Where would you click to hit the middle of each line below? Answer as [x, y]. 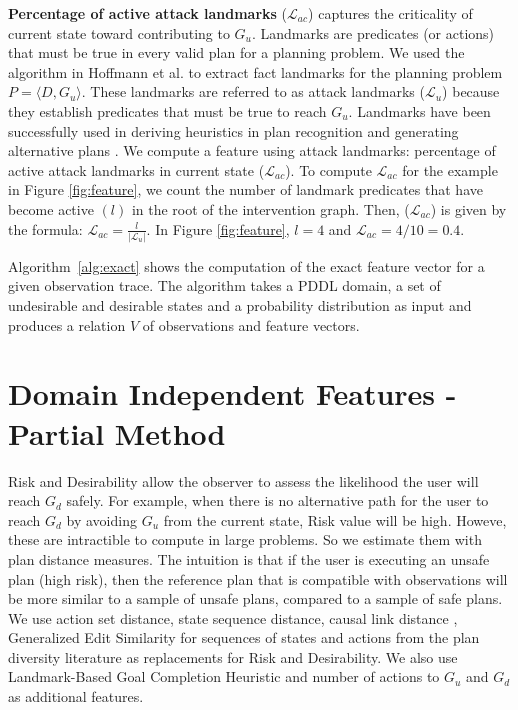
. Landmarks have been [419, 110]
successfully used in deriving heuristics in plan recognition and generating [233, 130]
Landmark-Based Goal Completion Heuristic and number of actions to [224, 676]
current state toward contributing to [119, 32]
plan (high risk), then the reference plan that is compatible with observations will [258, 578]
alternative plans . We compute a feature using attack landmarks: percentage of [252, 150]
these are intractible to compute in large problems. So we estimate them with [245, 539]
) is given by [468, 208]
